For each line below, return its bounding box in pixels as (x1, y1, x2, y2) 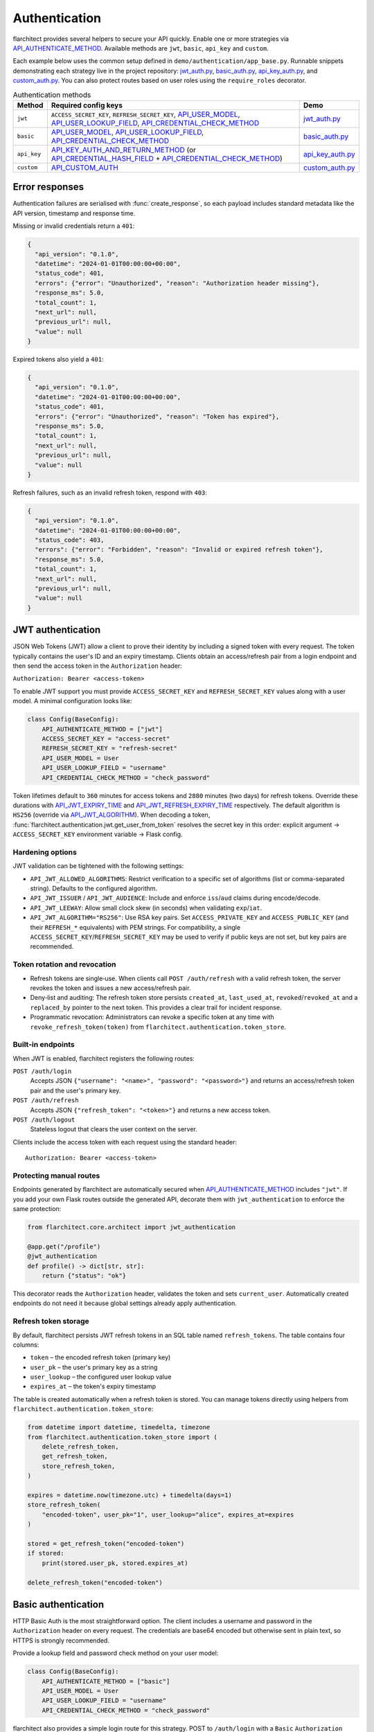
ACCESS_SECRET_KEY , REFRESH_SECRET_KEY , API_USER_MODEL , (51, 109, 240, 119)
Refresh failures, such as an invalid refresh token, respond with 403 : (12, 488, 208, 497)
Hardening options (12, 847, 78, 857)
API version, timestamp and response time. (12, 209, 136, 218)
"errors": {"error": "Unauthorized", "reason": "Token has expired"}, (35, 412, 280, 421)
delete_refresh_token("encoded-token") (27, 1578, 163, 1587)
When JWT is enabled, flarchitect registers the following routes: (12, 1054, 195, 1063)
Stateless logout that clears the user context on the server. (30, 1125, 197, 1133)
